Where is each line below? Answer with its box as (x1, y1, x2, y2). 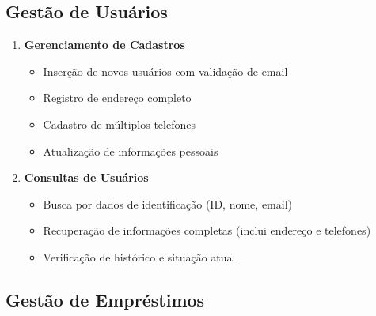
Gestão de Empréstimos (6, 287, 205, 311)
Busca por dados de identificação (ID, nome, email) (43, 195, 292, 212)
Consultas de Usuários (24, 169, 149, 186)
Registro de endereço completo (43, 89, 192, 106)
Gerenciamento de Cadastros (24, 36, 185, 53)
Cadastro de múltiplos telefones (43, 115, 196, 132)
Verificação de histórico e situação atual (43, 248, 236, 265)
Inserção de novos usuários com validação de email (43, 62, 288, 79)
